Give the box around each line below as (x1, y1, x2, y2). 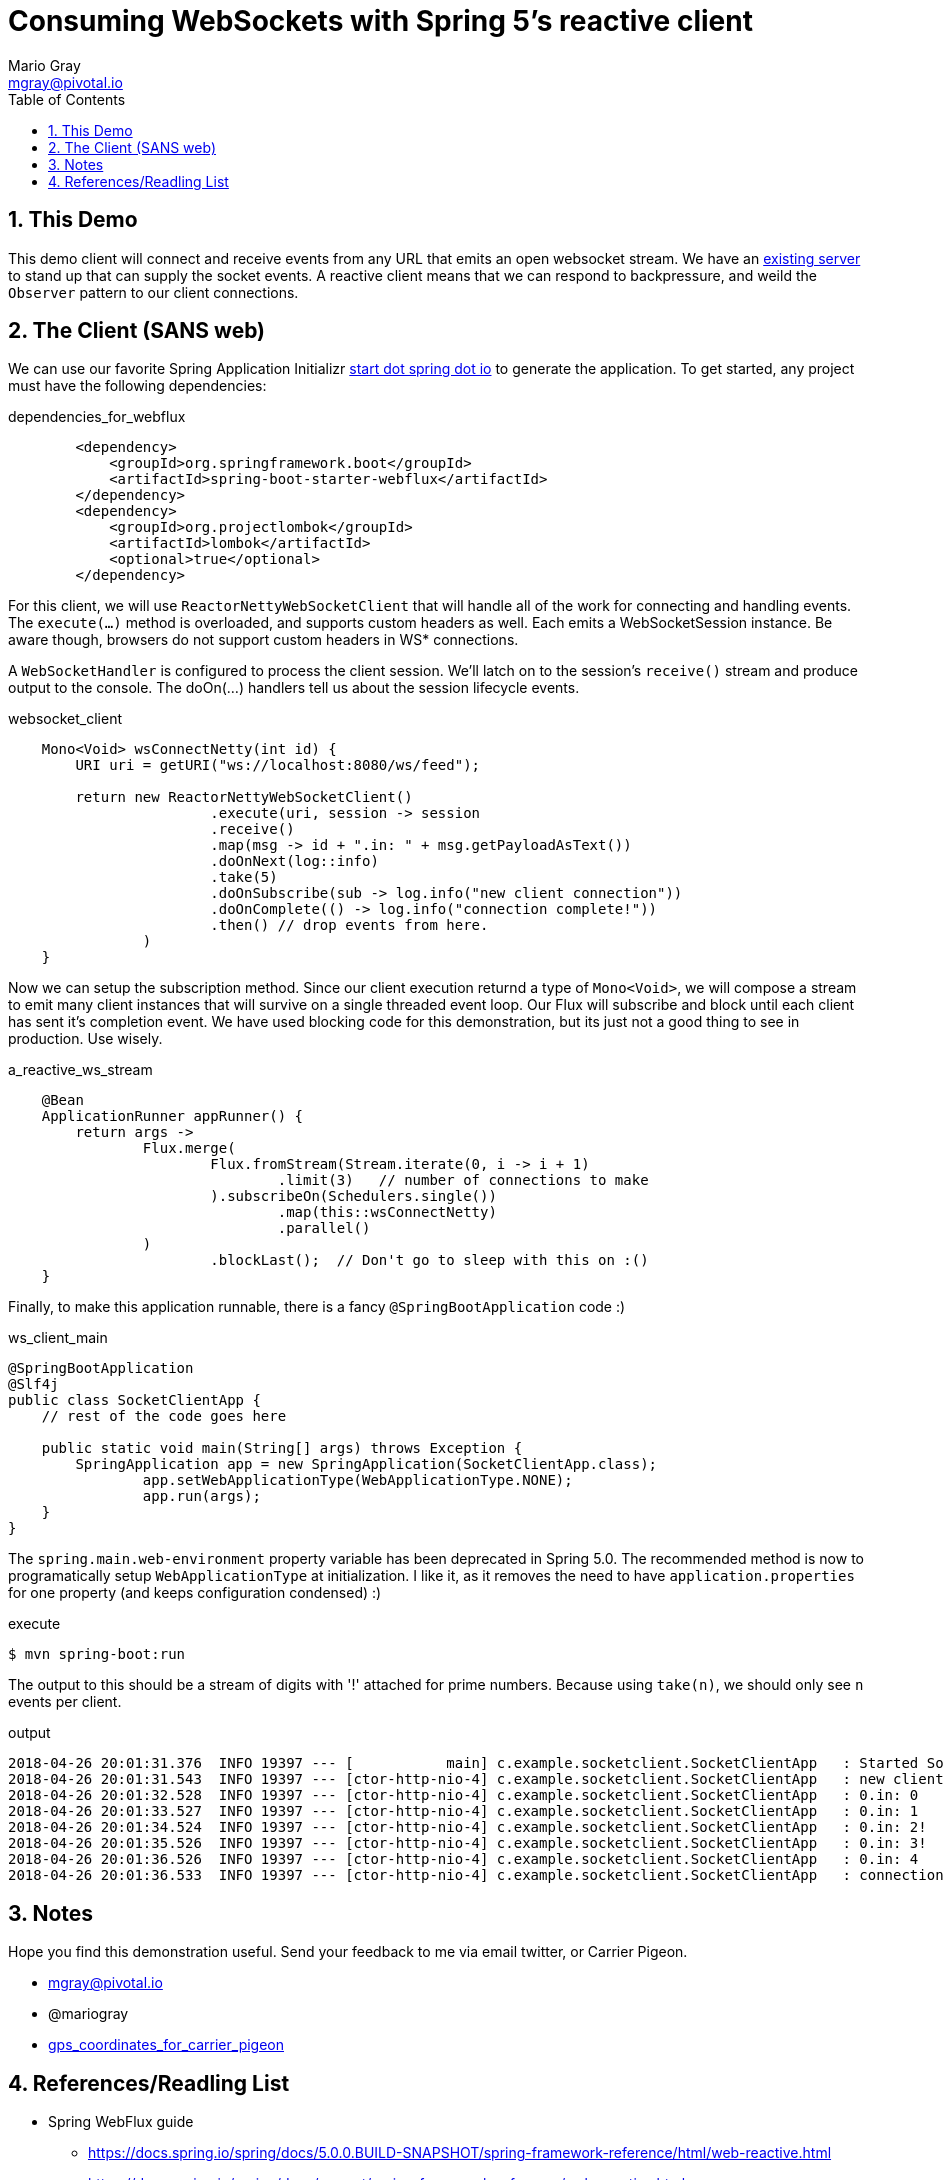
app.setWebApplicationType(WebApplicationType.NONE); (142, 1472, 573, 1489)
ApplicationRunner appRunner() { (41, 1108, 304, 1125)
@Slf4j (8, 1376, 59, 1393)
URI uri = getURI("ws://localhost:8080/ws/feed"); (75, 757, 481, 774)
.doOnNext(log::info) (210, 853, 379, 870)
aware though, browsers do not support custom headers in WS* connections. (8, 631, 519, 649)
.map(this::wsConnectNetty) (277, 1204, 497, 1221)
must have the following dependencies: (8, 377, 267, 395)
